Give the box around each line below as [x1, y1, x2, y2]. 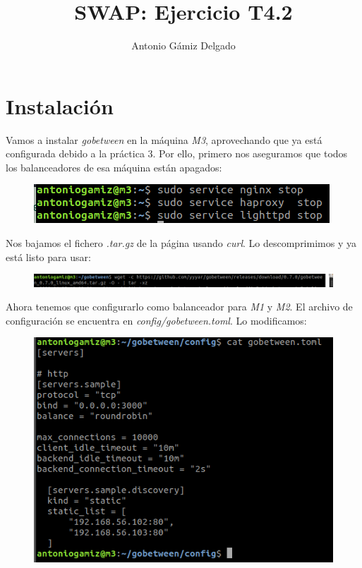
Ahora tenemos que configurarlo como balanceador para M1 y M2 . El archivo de [6, 299, 353, 314]
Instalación [6, 91, 114, 120]
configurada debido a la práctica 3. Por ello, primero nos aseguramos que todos [6, 146, 348, 161]
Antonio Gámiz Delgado [131, 38, 236, 53]
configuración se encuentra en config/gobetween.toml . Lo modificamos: [6, 313, 307, 327]
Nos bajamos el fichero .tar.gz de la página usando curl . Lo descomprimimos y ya [6, 236, 356, 250]
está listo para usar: [6, 249, 91, 264]
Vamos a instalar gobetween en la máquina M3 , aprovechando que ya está [6, 132, 322, 147]
